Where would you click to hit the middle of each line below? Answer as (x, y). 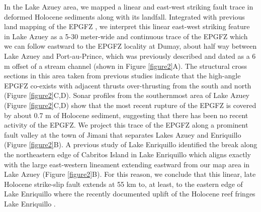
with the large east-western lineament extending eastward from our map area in (127, 164)
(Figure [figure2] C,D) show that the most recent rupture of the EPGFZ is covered (130, 105)
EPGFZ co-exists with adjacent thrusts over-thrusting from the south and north (128, 85)
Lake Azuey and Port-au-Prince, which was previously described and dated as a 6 (130, 56)
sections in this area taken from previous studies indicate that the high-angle (122, 76)
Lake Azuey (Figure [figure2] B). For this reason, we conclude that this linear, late (130, 174)
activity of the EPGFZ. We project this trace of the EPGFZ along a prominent (126, 125)
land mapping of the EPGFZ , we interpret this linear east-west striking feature (127, 26)
